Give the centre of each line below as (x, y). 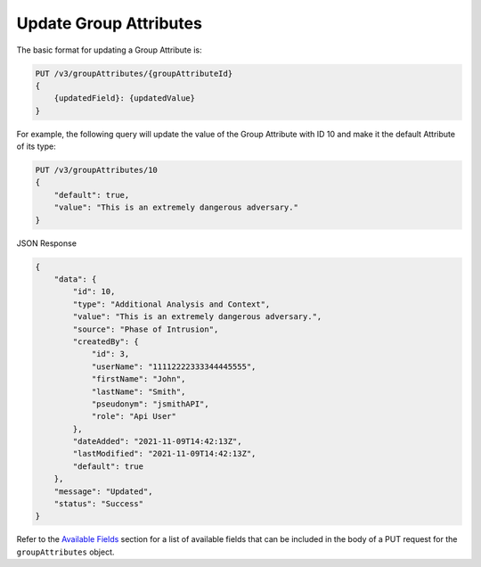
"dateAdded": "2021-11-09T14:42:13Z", (157, 442)
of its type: (37, 146)
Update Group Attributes (109, 23)
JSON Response (47, 243)
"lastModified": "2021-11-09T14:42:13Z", (164, 454)
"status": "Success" (99, 504)
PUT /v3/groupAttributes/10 (96, 170)
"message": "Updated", (103, 491)
